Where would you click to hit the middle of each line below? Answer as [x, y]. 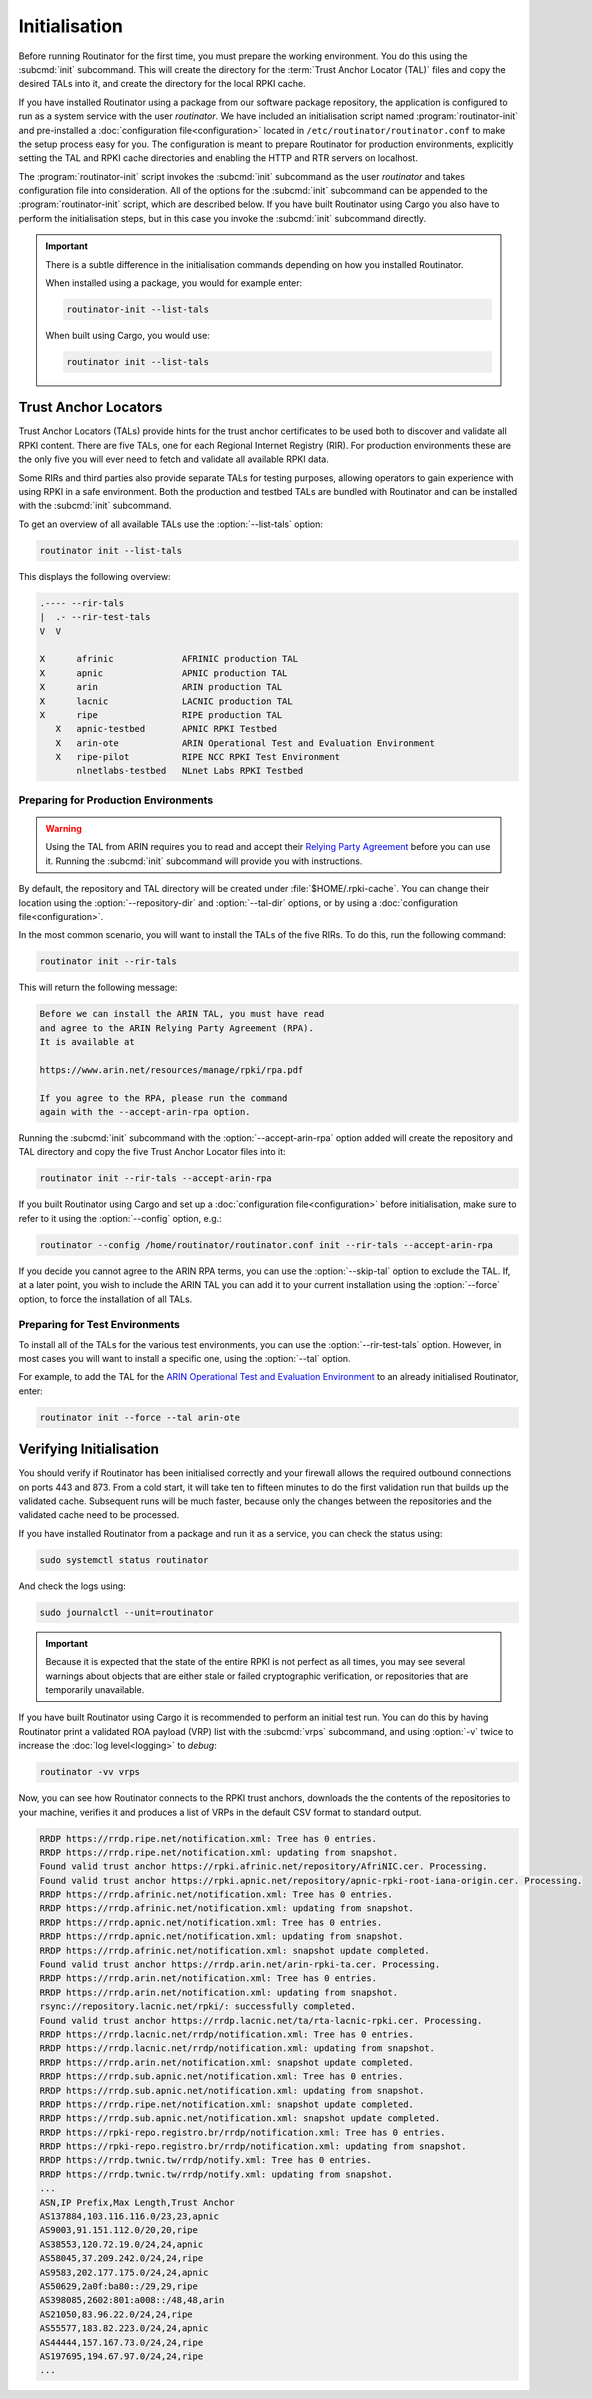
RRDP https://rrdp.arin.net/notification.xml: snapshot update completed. [227, 2062]
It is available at [87, 1042]
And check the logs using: [72, 1586]
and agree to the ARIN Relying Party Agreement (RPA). [176, 1028]
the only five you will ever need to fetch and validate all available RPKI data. [173, 459]
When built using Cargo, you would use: [127, 335]
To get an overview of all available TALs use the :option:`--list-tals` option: [171, 524]
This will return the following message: [98, 987]
